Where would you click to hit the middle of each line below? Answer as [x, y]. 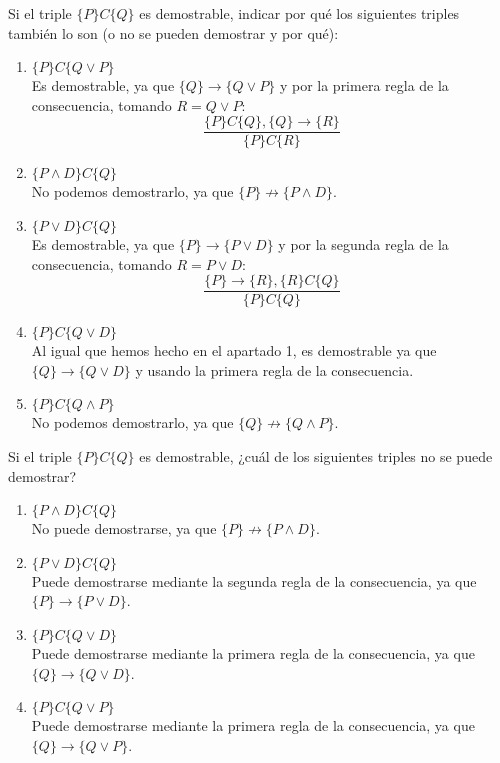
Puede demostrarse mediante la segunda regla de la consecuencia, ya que [254, 580]
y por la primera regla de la [364, 85]
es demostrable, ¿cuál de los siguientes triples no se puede [316, 456]
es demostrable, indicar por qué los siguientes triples [299, 13]
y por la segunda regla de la [363, 244]
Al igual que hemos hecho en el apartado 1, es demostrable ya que [234, 350]
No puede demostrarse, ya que [124, 528]
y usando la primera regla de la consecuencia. [274, 369]
